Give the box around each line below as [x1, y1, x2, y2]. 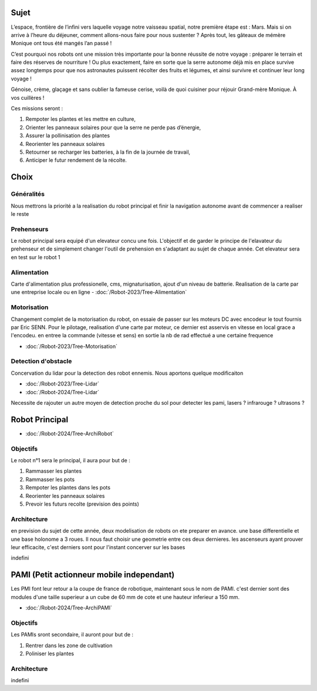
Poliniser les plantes [25, 650, 75, 657]
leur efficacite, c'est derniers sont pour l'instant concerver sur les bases [11, 543, 186, 551]
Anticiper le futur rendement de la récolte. [25, 157, 127, 164]
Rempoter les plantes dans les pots [25, 484, 111, 491]
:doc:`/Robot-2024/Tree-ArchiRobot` [25, 430, 114, 437]
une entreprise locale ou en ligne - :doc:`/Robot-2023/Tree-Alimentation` [11, 289, 187, 296]
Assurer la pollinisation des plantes [25, 132, 110, 139]
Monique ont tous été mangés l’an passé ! [11, 40, 112, 47]
